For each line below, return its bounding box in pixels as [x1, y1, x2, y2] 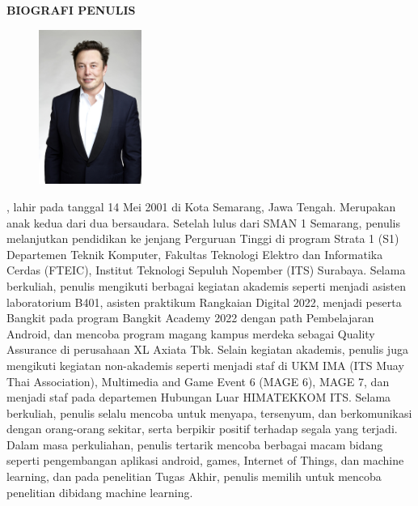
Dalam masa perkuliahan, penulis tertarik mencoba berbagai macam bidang [6, 436, 383, 453]
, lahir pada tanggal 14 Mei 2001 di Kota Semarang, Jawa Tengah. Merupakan [6, 198, 396, 215]
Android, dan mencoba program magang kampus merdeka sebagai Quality [6, 325, 375, 342]
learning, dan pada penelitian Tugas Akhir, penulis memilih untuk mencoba [6, 468, 382, 485]
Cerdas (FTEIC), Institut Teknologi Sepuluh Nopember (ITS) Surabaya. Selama [6, 262, 406, 279]
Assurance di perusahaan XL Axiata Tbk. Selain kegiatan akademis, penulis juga [6, 341, 408, 358]
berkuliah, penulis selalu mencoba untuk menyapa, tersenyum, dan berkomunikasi [6, 404, 412, 421]
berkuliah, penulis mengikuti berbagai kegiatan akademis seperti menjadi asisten [6, 277, 407, 294]
